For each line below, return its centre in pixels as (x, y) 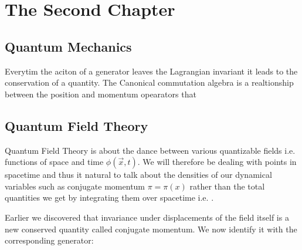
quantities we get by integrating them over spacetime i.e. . (109, 197)
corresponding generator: (49, 240)
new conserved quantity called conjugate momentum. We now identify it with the (151, 229)
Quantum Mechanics (68, 46)
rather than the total (227, 186)
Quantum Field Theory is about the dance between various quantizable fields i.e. (150, 150)
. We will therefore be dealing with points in (217, 162)
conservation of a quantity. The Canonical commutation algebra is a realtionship (149, 82)
